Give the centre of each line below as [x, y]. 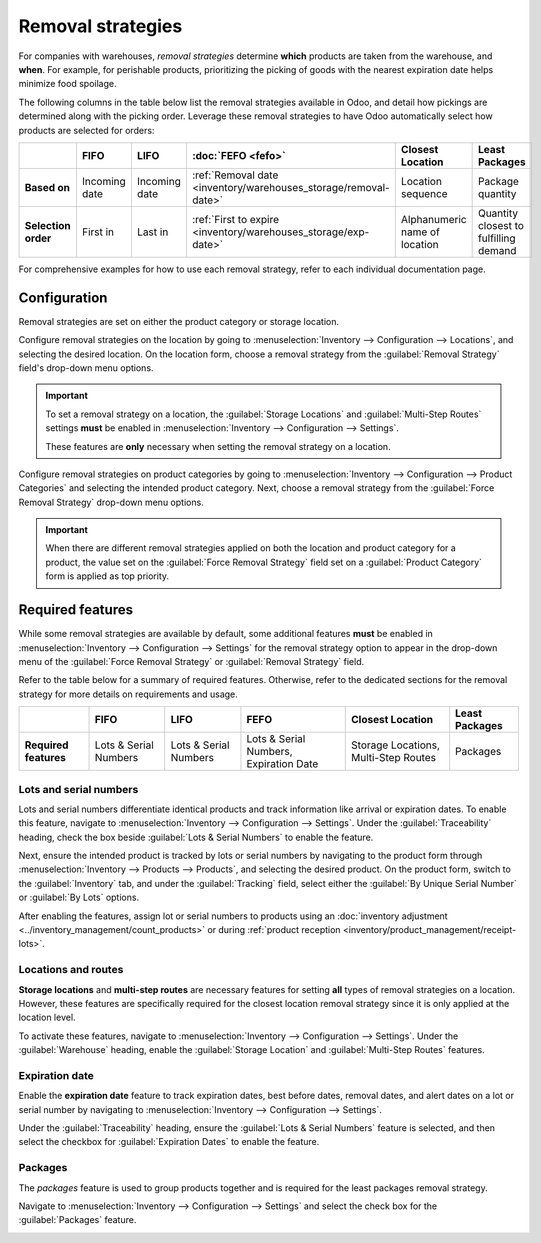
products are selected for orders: [86, 130]
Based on [47, 187]
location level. [47, 1017]
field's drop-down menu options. [86, 367]
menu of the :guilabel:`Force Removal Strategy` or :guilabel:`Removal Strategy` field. [191, 661]
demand [497, 250]
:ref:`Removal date [235, 175]
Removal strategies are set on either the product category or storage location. [179, 321]
